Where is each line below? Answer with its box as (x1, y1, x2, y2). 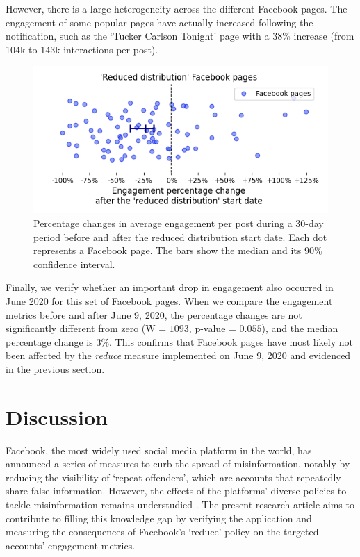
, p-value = (188, 321, 236, 335)
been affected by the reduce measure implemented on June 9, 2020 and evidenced (6, 348, 351, 363)
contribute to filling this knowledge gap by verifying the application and (6, 510, 312, 525)
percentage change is (6, 334, 93, 349)
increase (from (293, 28, 354, 43)
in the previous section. (6, 361, 105, 376)
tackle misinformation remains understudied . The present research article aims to (6, 497, 354, 511)
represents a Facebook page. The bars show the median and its (33, 243, 302, 258)
